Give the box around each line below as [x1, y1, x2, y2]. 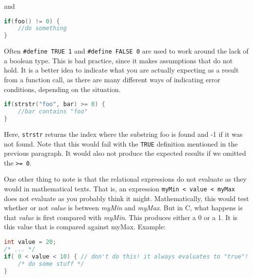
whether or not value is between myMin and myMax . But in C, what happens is [4, 203, 243, 213]
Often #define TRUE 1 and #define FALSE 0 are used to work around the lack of [4, 46, 249, 56]
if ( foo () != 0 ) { [4, 18, 60, 25]
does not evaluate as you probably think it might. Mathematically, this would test [4, 193, 249, 203]
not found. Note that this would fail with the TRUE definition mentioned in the [4, 138, 238, 148]
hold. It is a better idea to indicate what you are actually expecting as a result [4, 65, 239, 75]
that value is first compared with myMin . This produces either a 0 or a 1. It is [4, 212, 238, 222]
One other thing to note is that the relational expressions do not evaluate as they [4, 174, 247, 184]
